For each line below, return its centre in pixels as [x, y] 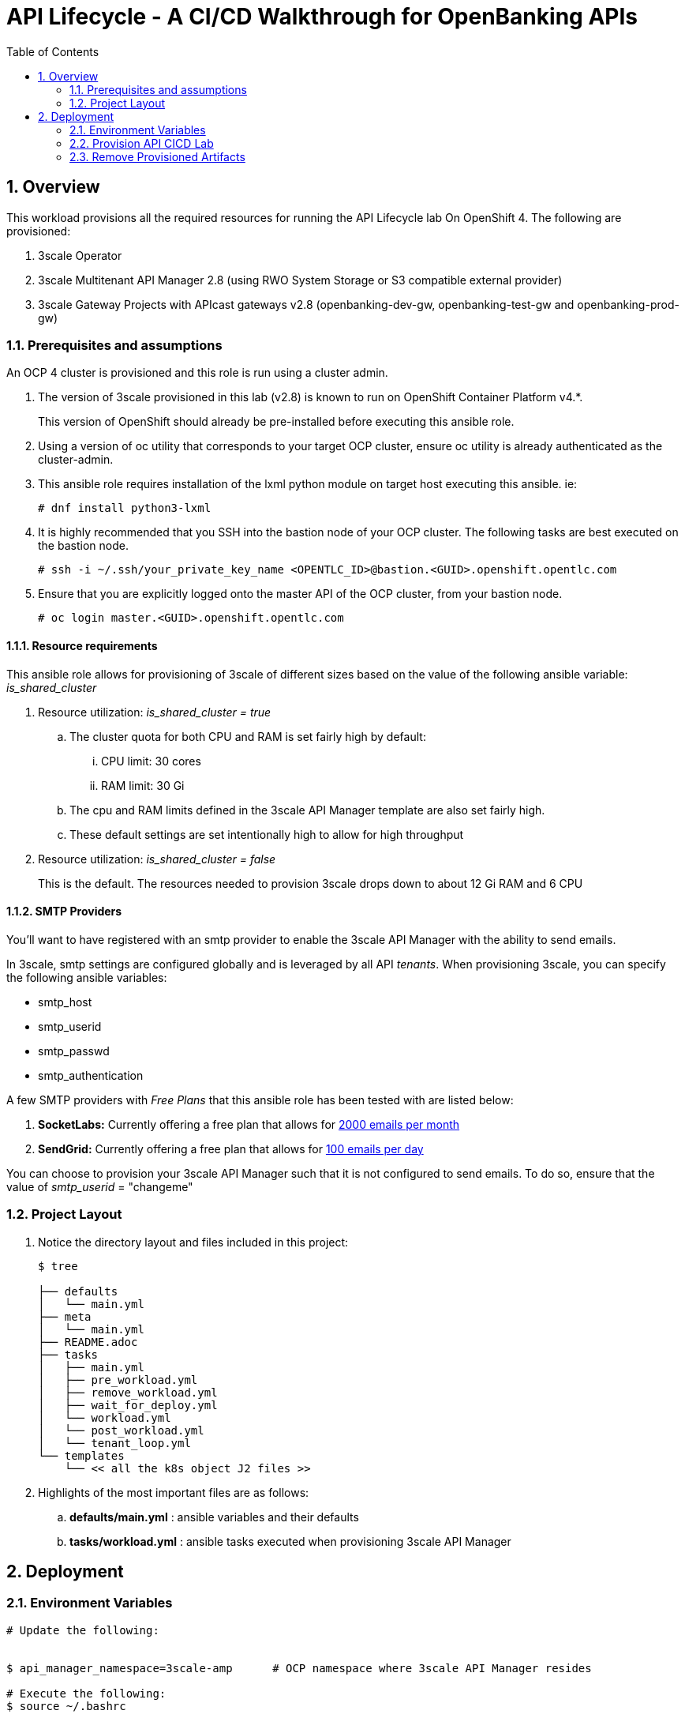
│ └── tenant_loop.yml [114, 1443]
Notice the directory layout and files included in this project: [193, 1242]
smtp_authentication [91, 1075]
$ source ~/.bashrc [66, 1706]
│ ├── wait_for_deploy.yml [128, 1405]
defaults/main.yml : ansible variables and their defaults [214, 1517]
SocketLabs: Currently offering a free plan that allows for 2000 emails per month [249, 1124]
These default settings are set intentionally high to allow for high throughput [267, 834]
